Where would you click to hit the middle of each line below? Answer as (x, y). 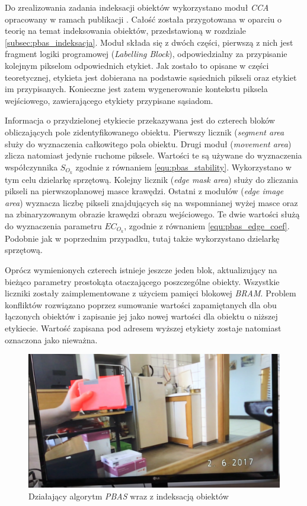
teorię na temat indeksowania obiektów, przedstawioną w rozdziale (126, 31)
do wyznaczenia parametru (53, 225)
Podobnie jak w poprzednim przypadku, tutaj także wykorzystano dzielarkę (142, 238)
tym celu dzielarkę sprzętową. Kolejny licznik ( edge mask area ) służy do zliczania (151, 179)
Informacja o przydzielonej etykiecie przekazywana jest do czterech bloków (140, 120)
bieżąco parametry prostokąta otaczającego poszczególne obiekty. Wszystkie (142, 281)
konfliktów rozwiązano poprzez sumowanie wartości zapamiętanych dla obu (141, 304)
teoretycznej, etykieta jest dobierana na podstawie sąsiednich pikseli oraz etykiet (151, 77)
